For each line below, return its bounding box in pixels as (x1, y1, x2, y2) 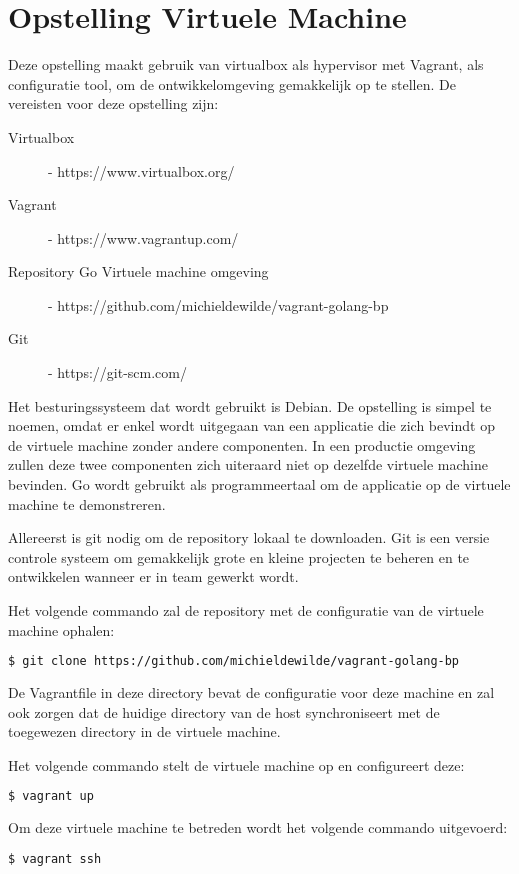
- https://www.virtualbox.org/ (48, 160, 235, 181)
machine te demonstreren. (8, 493, 166, 514)
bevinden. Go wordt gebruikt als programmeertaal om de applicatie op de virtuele (8, 474, 511, 495)
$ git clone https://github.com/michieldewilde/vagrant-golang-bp (8, 654, 460, 669)
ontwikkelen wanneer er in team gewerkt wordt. (8, 566, 299, 587)
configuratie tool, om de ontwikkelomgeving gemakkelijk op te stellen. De (8, 73, 456, 94)
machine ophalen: (8, 619, 115, 640)
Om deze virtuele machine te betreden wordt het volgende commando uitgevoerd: (8, 817, 508, 838)
